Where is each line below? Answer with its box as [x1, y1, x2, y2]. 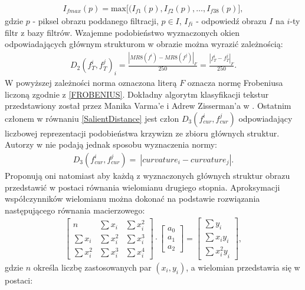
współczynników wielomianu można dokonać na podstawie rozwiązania [5, 192, 260, 205]
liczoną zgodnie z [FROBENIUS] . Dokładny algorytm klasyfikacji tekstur [5, 88, 269, 100]
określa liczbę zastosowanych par [33, 261, 152, 274]
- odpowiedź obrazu [196, 15, 267, 27]
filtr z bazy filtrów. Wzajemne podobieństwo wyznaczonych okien [5, 26, 240, 38]
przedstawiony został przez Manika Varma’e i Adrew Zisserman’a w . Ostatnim [5, 99, 291, 112]
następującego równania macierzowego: [5, 204, 145, 216]
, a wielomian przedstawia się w [186, 261, 300, 274]
